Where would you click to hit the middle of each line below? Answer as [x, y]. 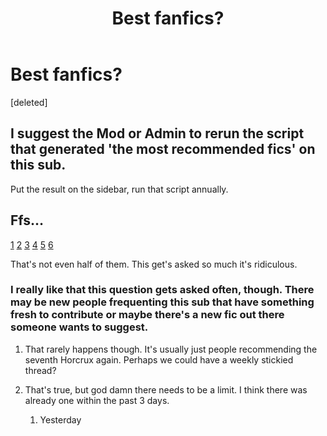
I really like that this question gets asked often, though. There [162, 290]
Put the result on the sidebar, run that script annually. [119, 189]
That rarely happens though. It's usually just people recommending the [171, 349]
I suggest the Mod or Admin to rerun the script [157, 133]
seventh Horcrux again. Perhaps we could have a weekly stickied [159, 359]
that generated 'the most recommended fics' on [163, 149]
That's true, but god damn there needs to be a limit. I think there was [166, 389]
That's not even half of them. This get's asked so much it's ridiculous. [154, 264]
